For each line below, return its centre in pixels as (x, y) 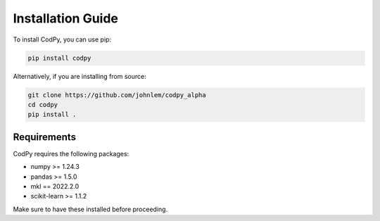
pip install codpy (59, 58)
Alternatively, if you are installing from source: (80, 76)
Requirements (45, 137)
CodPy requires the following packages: (71, 153)
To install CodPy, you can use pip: (62, 39)
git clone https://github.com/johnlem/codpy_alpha (117, 95)
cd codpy (43, 105)
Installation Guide (66, 18)
